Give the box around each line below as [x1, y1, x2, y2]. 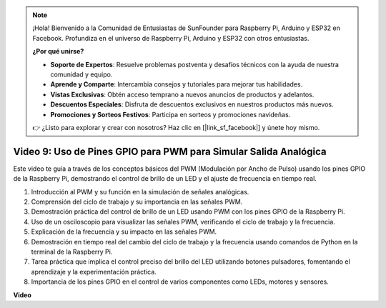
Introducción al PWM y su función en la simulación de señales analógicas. [31, 187, 249, 196]
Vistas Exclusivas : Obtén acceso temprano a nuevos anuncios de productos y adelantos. [50, 90, 315, 99]
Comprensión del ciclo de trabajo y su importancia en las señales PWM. [31, 197, 243, 206]
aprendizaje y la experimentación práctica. [31, 267, 157, 276]
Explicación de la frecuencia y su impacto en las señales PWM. [31, 227, 217, 236]
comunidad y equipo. [50, 70, 113, 79]
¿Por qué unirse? [32, 47, 84, 56]
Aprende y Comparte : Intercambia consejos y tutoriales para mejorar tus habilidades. [50, 80, 303, 89]
